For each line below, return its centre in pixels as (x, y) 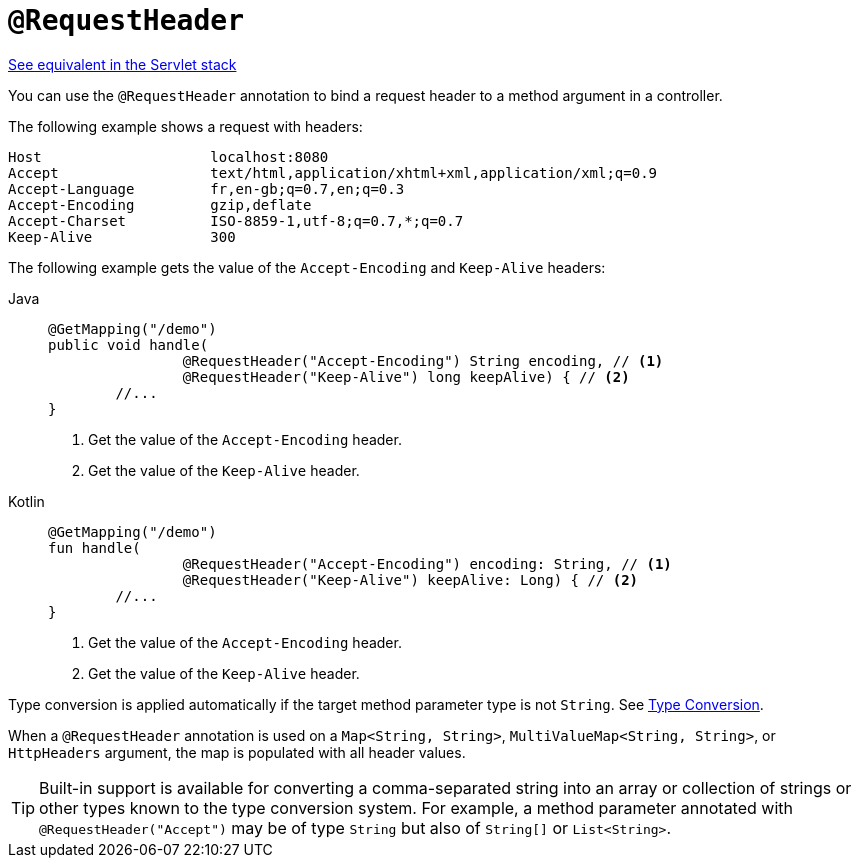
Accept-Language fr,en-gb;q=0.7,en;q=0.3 (206, 188)
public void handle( (128, 344)
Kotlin (26, 501)
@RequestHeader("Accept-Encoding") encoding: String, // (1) (427, 563)
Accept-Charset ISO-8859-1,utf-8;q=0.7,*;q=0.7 (236, 220)
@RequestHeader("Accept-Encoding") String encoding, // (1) (423, 360)
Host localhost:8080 (168, 156)
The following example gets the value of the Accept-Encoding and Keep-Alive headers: (307, 267)
